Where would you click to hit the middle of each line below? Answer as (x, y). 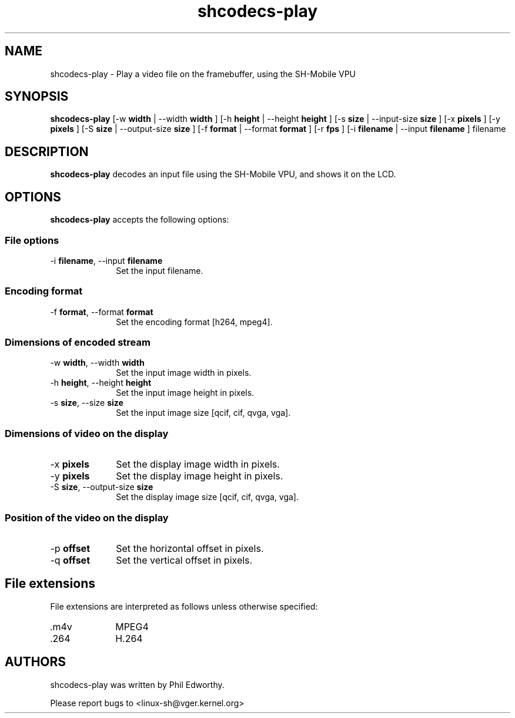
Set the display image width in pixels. (198, 464)
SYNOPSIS (37, 97)
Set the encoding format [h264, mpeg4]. (194, 322)
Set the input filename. (160, 270)
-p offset (70, 548)
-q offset (70, 560)
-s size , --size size (87, 403)
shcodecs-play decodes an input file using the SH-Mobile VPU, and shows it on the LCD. (223, 174)
